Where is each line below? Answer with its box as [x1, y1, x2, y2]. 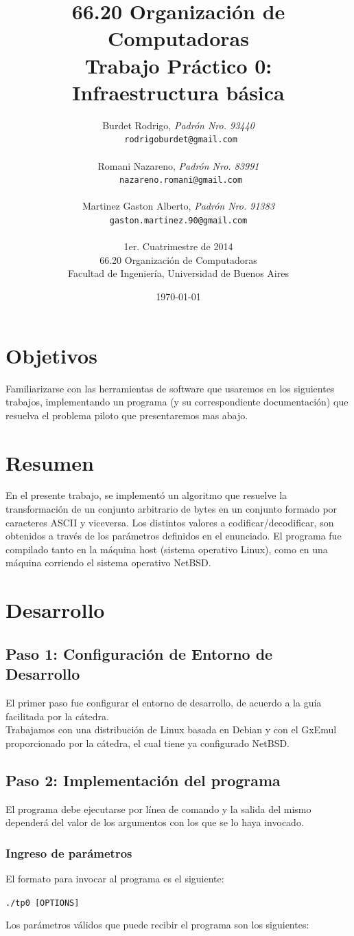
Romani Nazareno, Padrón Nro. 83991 [97, 158, 259, 172]
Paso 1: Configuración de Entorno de [5, 643, 273, 664]
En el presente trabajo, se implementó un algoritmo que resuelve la [5, 488, 287, 502]
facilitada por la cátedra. [5, 709, 109, 723]
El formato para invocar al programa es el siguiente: [5, 871, 224, 885]
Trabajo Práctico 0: [84, 51, 272, 79]
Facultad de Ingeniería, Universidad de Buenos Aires [68, 266, 289, 280]
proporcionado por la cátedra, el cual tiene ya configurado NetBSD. [5, 735, 290, 750]
